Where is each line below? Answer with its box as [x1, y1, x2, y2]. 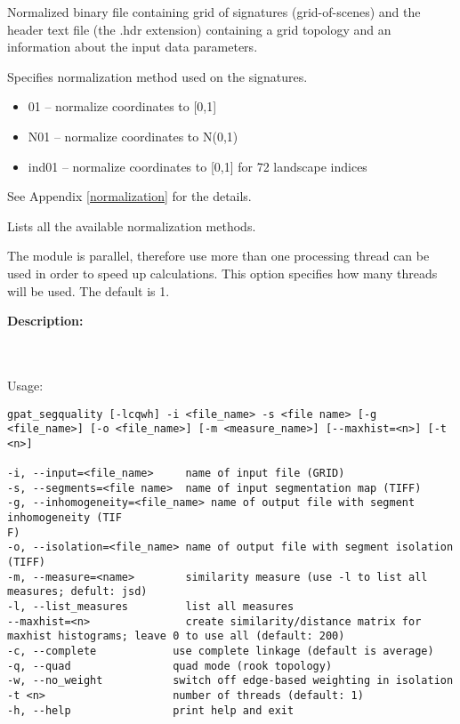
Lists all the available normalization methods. [7, 216, 256, 235]
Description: [7, 311, 84, 330]
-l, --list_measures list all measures [7, 600, 295, 614]
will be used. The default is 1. [7, 281, 170, 300]
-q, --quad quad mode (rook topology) [7, 659, 333, 672]
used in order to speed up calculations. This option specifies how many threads [7, 263, 438, 282]
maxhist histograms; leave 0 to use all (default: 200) [7, 630, 345, 643]
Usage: [7, 375, 44, 394]
